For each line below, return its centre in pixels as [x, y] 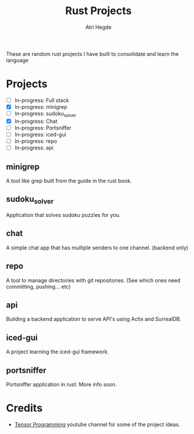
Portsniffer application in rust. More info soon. [62, 384]
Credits [24, 408]
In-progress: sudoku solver [45, 114]
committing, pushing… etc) [39, 286]
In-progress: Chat [36, 121]
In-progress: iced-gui [40, 134]
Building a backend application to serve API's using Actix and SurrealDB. [94, 319]
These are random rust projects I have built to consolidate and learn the [92, 54]
